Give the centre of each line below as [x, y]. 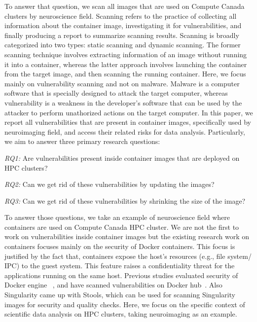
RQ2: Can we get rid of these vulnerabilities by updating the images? [110, 184]
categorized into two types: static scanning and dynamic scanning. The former [123, 45]
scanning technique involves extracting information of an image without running [126, 54]
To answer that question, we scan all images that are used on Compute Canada [125, 6]
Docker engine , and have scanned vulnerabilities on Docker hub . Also [113, 285]
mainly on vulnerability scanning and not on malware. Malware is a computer [122, 83]
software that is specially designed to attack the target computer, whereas [116, 93]
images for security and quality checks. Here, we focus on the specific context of [125, 304]
